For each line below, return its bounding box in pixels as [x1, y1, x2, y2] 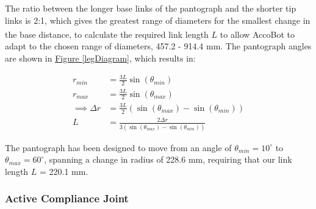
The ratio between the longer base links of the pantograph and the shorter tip [5, 2, 296, 14]
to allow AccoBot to [220, 27, 295, 40]
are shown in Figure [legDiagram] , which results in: [5, 52, 196, 65]
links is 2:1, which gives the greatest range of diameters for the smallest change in [5, 13, 311, 26]
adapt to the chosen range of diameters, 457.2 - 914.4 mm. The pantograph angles [5, 40, 312, 52]
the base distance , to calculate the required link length [5, 27, 209, 40]
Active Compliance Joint [5, 191, 129, 206]
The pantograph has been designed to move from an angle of [5, 141, 232, 154]
